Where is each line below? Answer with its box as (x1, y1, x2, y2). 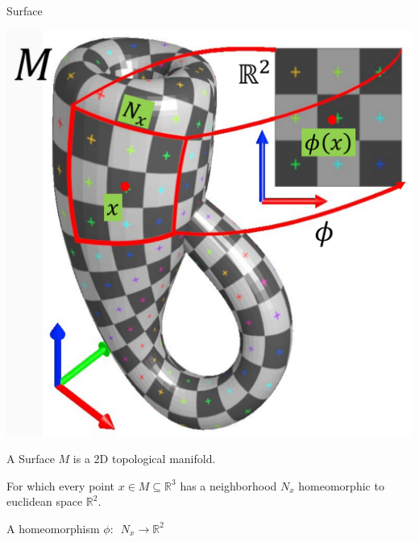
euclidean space (6, 493, 83, 510)
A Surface (6, 450, 55, 467)
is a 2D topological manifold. (73, 450, 216, 467)
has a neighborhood (180, 477, 277, 494)
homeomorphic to (298, 477, 384, 494)
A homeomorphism (6, 519, 100, 536)
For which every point (6, 477, 115, 494)
